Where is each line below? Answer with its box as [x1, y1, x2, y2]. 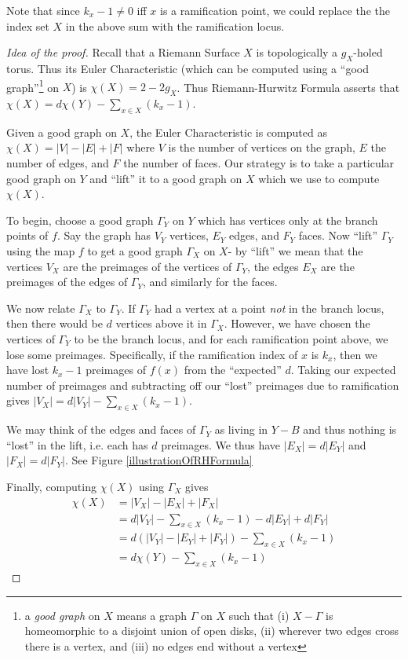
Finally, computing [6, 478, 97, 494]
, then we [333, 346, 377, 362]
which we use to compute [258, 170, 380, 186]
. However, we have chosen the [224, 315, 370, 332]
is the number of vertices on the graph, [168, 139, 355, 156]
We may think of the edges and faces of [6, 421, 196, 438]
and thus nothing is [303, 421, 397, 438]
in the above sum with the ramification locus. [65, 17, 285, 34]
